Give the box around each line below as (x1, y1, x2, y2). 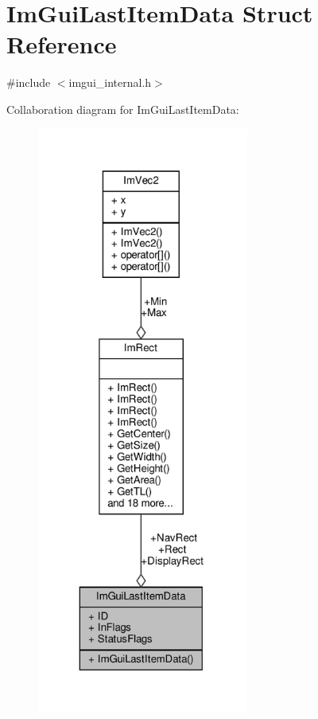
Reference (6, 28, 117, 61)
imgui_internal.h (68, 74, 152, 91)
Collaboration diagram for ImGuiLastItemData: (6, 100, 239, 117)
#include (6, 74, 51, 91)
